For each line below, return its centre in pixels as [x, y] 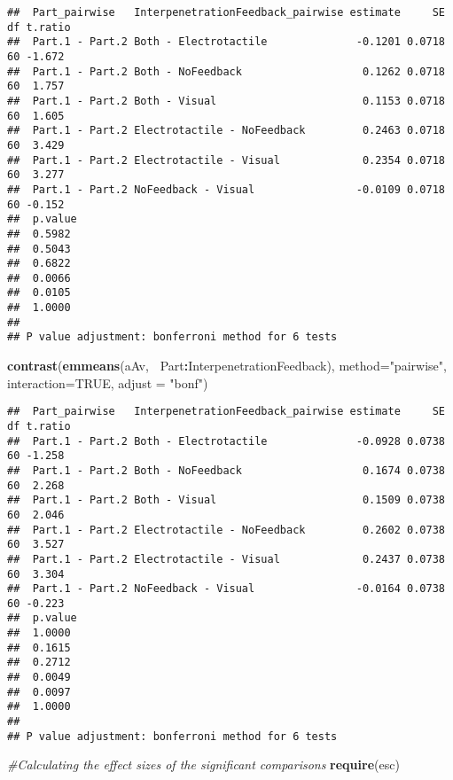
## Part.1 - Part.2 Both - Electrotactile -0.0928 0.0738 [226, 441]
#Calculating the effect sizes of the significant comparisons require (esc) [203, 764]
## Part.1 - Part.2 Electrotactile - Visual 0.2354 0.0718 [226, 160]
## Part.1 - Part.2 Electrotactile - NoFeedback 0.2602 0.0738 [226, 530]
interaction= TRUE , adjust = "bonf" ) [108, 382]
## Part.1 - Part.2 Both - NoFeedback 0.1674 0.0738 [226, 470]
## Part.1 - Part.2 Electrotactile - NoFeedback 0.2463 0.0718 [226, 131]
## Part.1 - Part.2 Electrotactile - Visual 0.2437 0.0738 [226, 559]
